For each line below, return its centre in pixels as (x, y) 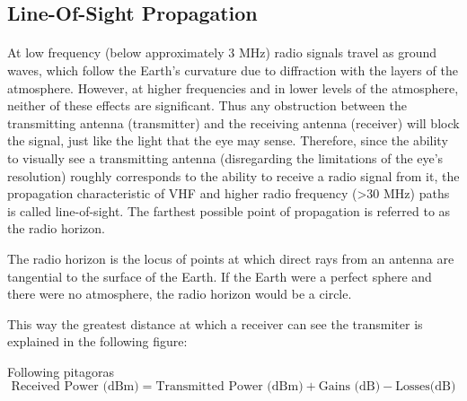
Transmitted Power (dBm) (229, 387)
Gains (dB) (349, 387)
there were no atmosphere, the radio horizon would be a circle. (180, 294)
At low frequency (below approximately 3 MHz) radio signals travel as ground (222, 52)
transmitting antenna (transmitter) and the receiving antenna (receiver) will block (233, 122)
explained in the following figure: (97, 341)
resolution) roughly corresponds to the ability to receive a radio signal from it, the (233, 175)
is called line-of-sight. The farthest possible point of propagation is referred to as (229, 210)
